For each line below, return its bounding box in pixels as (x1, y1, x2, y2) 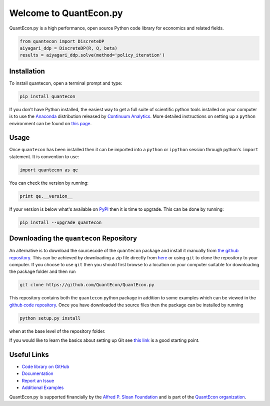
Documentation (21, 370, 53, 376)
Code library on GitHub (21, 363, 69, 370)
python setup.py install (19, 315, 81, 321)
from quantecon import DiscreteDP (19, 38, 104, 44)
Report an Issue (21, 377, 54, 383)
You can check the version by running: (9, 180, 89, 186)
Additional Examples (21, 384, 64, 390)
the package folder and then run (9, 268, 76, 275)
